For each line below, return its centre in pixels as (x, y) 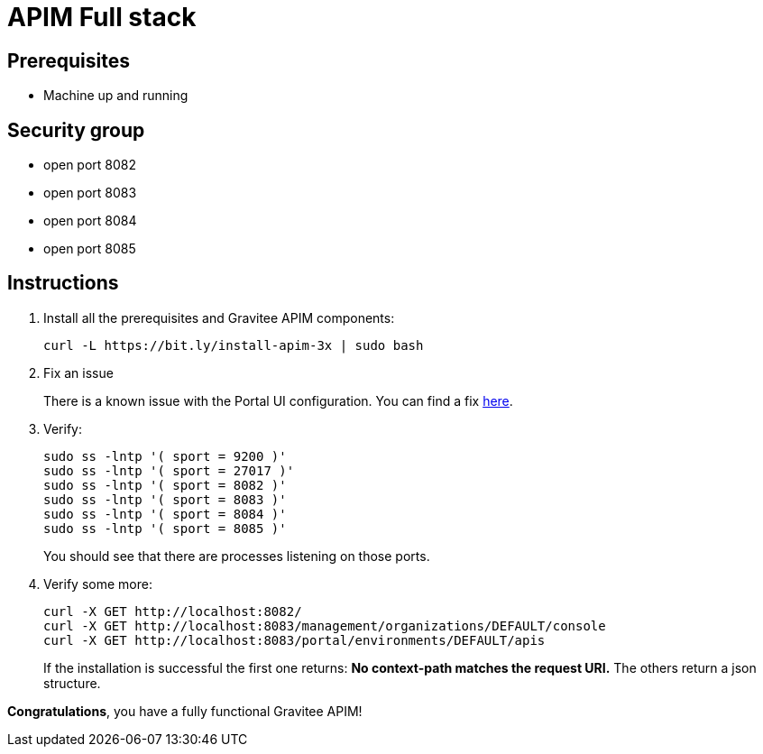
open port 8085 (90, 249)
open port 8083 (90, 193)
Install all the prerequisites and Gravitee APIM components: (219, 317)
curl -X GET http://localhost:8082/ (173, 611)
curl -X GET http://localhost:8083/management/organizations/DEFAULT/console (325, 625)
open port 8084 (90, 221)
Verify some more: (98, 584)
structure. (72, 683)
